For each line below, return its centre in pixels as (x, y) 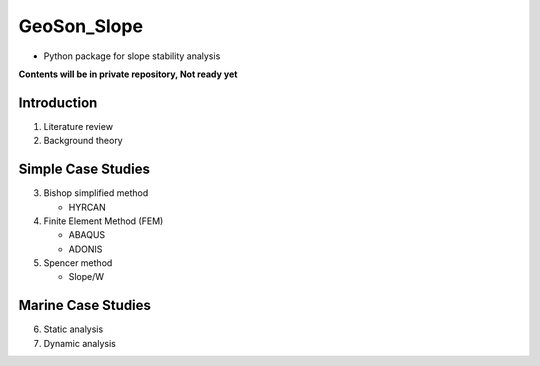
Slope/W (86, 277)
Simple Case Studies (84, 169)
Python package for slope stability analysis (132, 56)
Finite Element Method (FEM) (103, 221)
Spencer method (78, 263)
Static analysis (73, 329)
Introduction (58, 102)
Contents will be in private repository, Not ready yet (128, 74)
